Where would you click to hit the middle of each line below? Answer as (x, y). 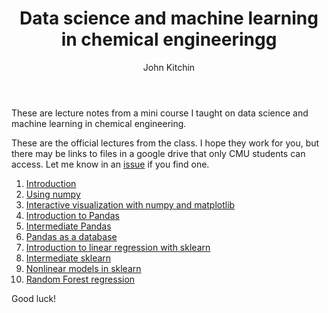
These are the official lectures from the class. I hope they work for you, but (165, 143)
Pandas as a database (71, 236)
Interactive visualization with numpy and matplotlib (130, 204)
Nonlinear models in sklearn (83, 268)
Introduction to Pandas (72, 215)
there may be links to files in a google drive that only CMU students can (158, 153)
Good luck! (34, 298)
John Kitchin (169, 67)
